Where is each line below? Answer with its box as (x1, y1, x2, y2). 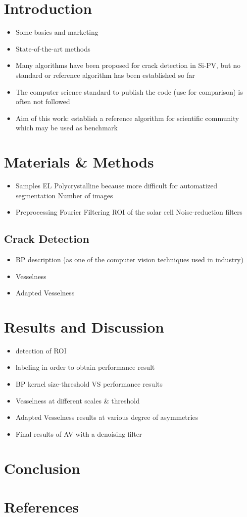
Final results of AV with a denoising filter (15, 428, 142, 439)
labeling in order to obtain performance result (15, 362, 155, 372)
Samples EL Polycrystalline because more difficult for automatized (15, 180, 218, 190)
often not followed (15, 96, 70, 107)
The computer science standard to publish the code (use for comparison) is (15, 86, 243, 97)
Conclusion (4, 458, 81, 478)
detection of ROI (15, 345, 67, 355)
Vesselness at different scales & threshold (15, 395, 140, 405)
